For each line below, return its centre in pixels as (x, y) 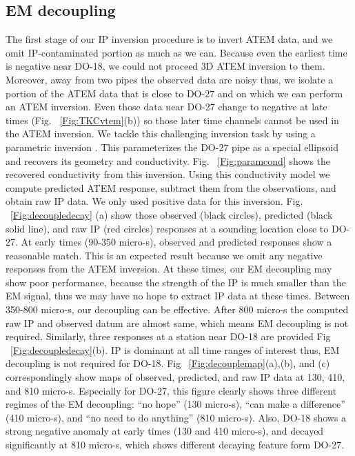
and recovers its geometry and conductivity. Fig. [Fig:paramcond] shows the (168, 160)
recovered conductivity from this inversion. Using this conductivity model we (168, 174)
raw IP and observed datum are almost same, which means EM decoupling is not (177, 323)
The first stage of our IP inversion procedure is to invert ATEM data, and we (169, 39)
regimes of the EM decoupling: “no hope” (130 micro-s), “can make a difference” (175, 404)
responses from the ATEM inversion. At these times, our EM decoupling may (169, 269)
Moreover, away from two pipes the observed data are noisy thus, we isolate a (170, 79)
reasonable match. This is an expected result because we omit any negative (164, 255)
